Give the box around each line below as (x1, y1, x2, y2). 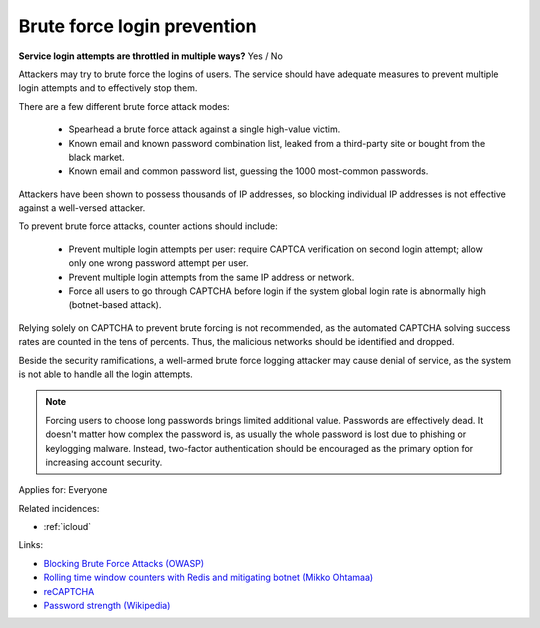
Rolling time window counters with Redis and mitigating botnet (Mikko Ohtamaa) (43, 571, 374, 584)
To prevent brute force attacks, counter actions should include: (18, 220, 279, 232)
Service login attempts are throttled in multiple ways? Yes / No (18, 50, 284, 62)
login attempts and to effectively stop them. (18, 82, 198, 94)
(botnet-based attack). (68, 299, 162, 311)
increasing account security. (45, 456, 163, 468)
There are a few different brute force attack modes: (18, 100, 230, 112)
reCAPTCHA (43, 585, 95, 597)
